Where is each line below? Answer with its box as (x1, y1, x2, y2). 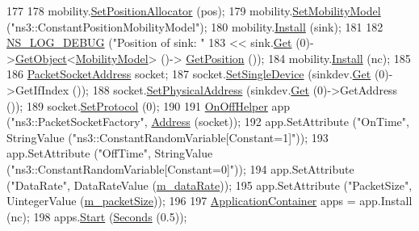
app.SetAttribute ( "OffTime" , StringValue (6, 145, 213, 162)
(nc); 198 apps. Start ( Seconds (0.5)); (6, 208, 187, 225)
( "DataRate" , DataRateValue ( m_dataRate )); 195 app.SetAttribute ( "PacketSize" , (6, 176, 413, 193)
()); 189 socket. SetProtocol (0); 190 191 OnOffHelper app (6, 97, 291, 114)
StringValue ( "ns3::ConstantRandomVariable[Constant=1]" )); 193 (6, 128, 329, 145)
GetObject (15, 49, 67, 66)
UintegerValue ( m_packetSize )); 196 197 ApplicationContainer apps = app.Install (6, 192, 413, 209)
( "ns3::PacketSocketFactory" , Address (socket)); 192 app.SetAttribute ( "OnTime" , (6, 113, 409, 130)
